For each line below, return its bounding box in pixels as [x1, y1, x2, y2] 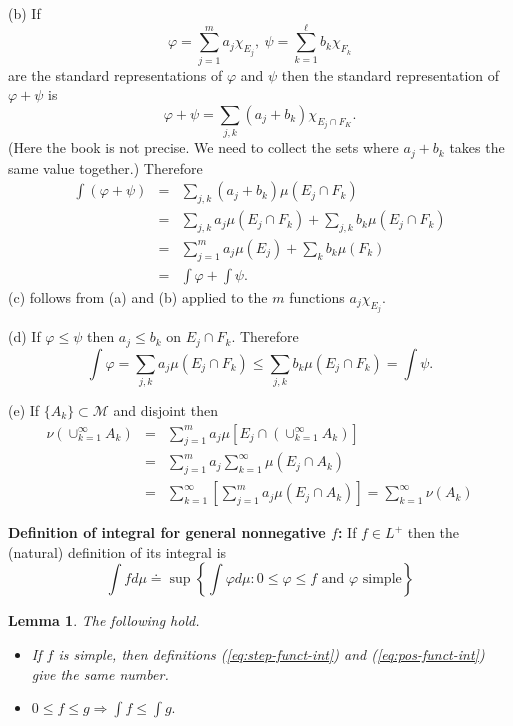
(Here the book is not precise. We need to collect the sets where [8, 137, 399, 158]
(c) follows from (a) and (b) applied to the [8, 286, 268, 307]
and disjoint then [113, 400, 218, 421]
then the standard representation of [281, 64, 500, 85]
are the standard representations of [8, 64, 223, 85]
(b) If [8, 3, 41, 23]
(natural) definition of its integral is [8, 541, 227, 562]
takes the [449, 137, 505, 158]
